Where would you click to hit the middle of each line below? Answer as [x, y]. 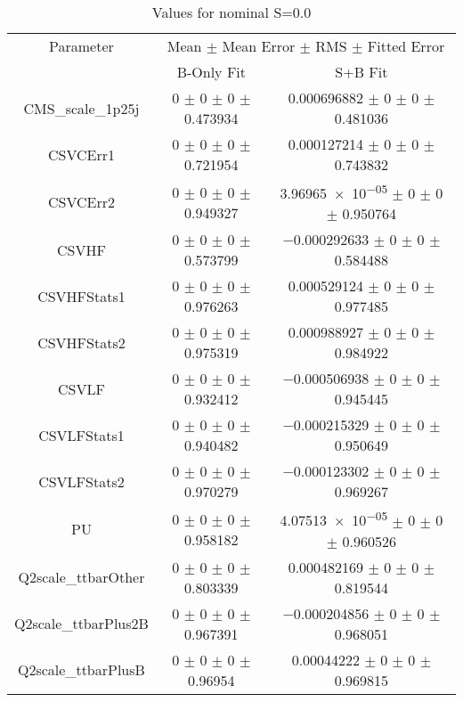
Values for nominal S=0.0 [231, 12]
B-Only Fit [211, 72]
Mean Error [259, 46]
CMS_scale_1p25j [81, 108]
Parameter [81, 46]
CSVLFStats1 [81, 435]
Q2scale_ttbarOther [81, 577]
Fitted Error [406, 46]
